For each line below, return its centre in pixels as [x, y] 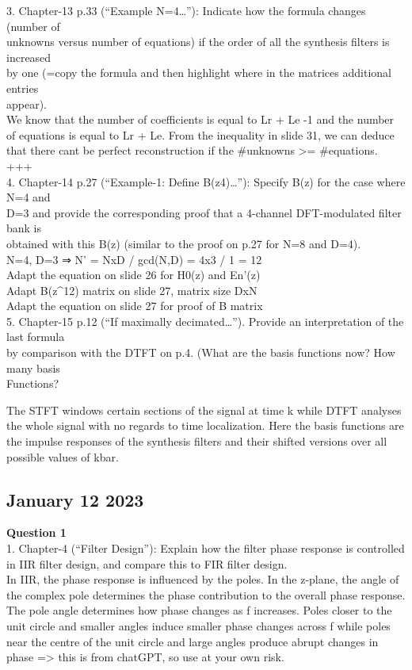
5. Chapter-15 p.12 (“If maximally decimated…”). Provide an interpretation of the [205, 321]
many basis [33, 368]
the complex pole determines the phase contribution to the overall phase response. [206, 594]
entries [23, 88]
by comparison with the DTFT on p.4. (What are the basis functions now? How [201, 352]
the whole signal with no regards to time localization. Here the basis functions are [205, 425]
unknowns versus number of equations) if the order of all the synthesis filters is [198, 42]
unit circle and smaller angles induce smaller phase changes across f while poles [198, 625]
